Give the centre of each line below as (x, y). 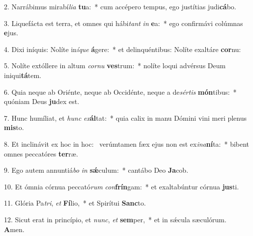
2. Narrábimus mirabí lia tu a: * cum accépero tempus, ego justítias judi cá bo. (120, 6)
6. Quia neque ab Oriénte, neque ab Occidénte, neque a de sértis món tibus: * (120, 92)
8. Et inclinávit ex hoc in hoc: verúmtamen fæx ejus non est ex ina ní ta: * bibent (127, 144)
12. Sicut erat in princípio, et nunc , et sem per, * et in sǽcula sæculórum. (115, 219)
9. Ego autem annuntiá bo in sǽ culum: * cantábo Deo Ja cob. (96, 170)
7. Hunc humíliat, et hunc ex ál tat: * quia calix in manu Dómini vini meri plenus (126, 118)
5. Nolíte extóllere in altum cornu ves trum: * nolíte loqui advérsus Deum (115, 66)
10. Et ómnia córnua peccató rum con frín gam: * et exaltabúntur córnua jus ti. (122, 186)
